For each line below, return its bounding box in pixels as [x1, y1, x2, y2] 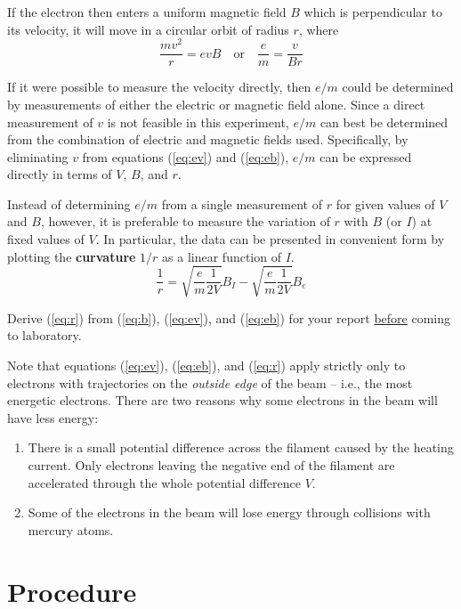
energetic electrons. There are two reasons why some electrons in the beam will [7, 391, 438, 410]
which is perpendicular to [303, 3, 442, 20]
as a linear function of [162, 247, 281, 265]
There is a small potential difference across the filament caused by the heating [28, 438, 454, 457]
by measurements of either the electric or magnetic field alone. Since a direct [7, 94, 425, 113]
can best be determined [319, 112, 449, 131]
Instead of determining [7, 194, 131, 213]
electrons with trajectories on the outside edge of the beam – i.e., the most [7, 373, 413, 392]
